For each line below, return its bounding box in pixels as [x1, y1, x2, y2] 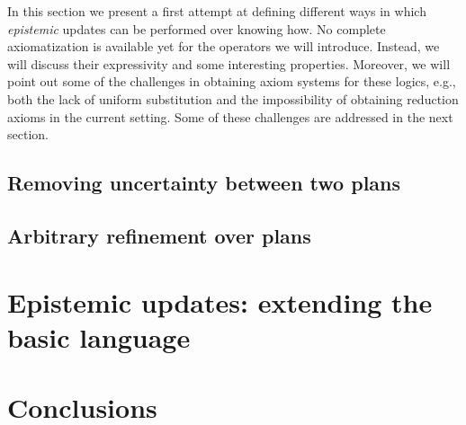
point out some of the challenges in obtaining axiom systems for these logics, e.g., [7, 72, 456, 91]
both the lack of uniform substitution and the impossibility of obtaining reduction [7, 89, 459, 108]
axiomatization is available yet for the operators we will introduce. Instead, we [7, 37, 440, 56]
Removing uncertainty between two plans [7, 169, 401, 197]
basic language [7, 318, 191, 355]
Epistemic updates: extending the [7, 283, 433, 320]
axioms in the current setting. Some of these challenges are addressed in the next [7, 107, 453, 126]
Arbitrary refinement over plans [7, 221, 311, 249]
